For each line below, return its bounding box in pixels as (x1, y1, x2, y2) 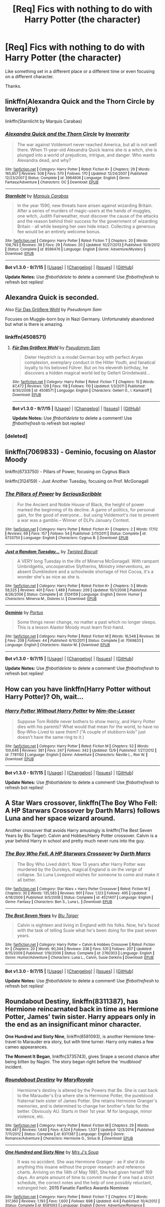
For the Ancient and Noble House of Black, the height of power (17, 502, 145, 508)
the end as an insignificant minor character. (5, 1020, 141, 1029)
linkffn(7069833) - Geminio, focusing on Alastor (5, 448, 156, 456)
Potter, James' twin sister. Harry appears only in (5, 1013, 156, 1021)
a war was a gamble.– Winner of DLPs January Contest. (17, 517, 130, 523)
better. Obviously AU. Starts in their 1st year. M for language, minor (17, 1109, 152, 1114)
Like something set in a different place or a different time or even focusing (5, 68, 155, 74)
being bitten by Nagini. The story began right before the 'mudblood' (5, 1058, 142, 1064)
